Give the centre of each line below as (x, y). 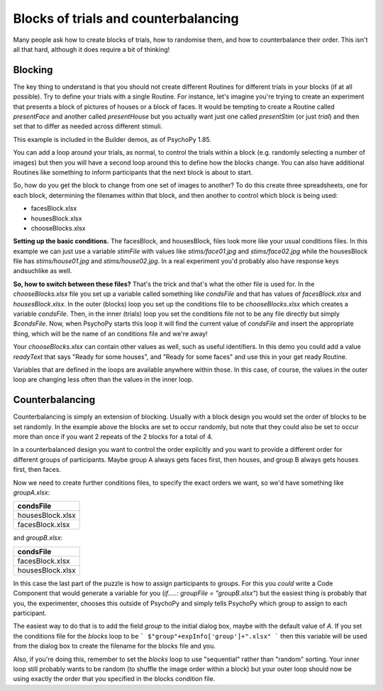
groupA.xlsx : (32, 492)
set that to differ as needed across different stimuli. (88, 126)
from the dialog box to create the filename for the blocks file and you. (114, 646)
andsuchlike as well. (43, 271)
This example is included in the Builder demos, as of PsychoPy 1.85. (112, 139)
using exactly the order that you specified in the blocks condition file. (114, 679)
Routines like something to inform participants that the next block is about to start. (133, 172)
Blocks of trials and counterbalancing (126, 18)
